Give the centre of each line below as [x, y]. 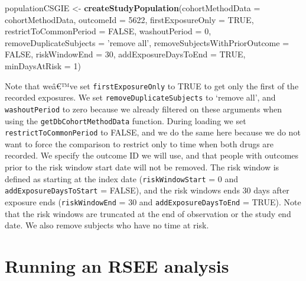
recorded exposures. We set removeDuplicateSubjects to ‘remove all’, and [140, 97]
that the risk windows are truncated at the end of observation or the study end [148, 213]
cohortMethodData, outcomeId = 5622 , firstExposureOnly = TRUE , [129, 19]
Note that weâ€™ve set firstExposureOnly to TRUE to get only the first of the [152, 85]
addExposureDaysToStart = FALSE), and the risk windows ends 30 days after [147, 190]
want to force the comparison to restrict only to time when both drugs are [139, 143]
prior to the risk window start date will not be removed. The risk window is [142, 167]
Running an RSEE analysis [117, 265]
